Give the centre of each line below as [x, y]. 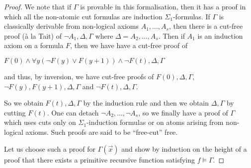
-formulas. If [191, 16]
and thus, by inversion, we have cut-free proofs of [79, 76]
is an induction [220, 35]
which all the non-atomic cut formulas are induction [83, 16]
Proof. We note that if [38, 6]
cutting [15, 112]
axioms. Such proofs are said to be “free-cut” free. [102, 132]
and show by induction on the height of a [184, 148]
